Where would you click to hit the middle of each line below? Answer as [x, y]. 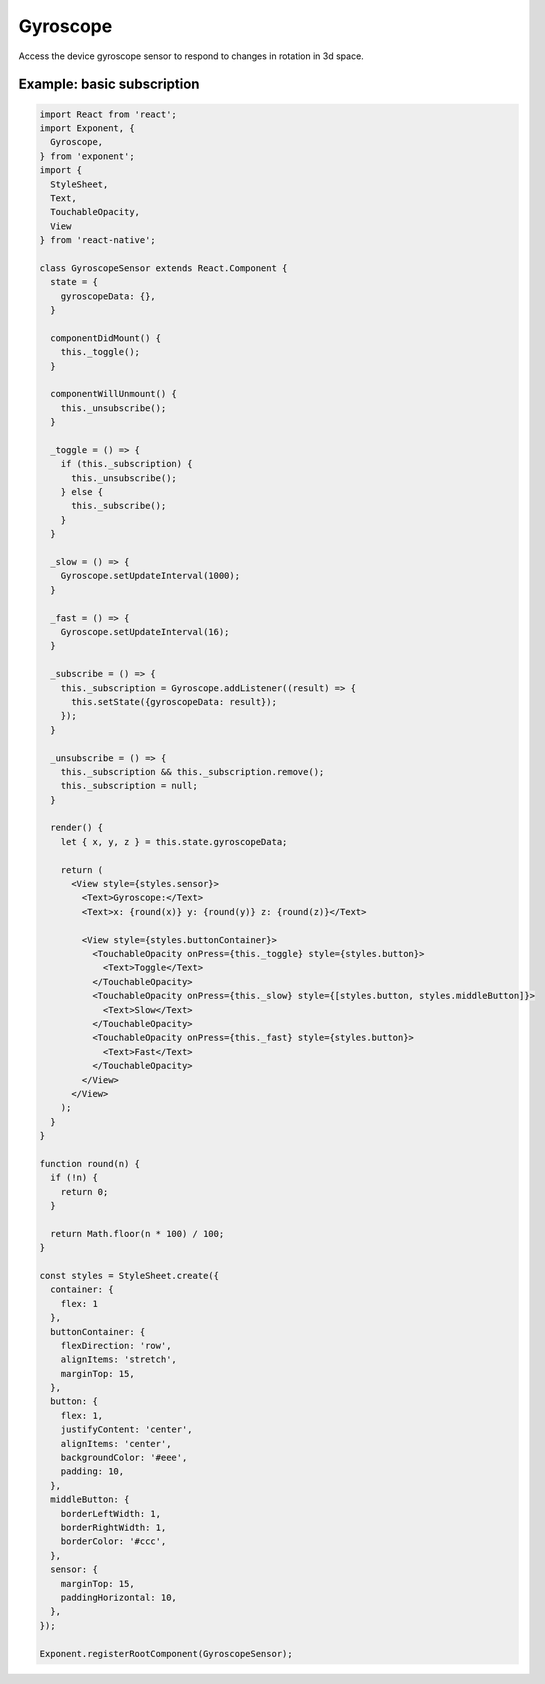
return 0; [84, 1191]
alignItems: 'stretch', [118, 1359]
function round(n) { [89, 1163]
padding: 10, [92, 1471]
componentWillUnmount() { [113, 394]
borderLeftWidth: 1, [111, 1513]
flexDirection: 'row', [116, 1345]
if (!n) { [74, 1178]
